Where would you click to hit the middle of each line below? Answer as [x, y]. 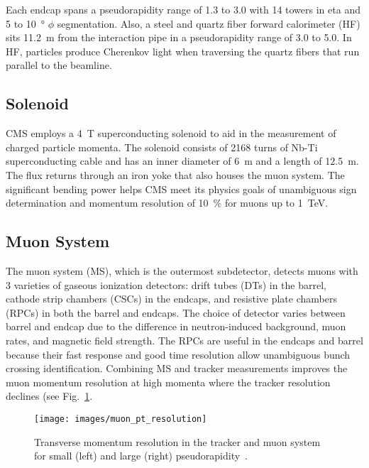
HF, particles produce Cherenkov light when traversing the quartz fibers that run [183, 51]
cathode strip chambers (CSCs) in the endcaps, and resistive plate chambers [171, 299]
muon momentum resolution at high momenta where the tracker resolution [168, 382]
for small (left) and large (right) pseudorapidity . [141, 456]
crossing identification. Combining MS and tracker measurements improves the [177, 368]
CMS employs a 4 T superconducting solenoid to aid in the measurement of [171, 133]
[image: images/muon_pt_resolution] [121, 419]
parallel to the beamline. [59, 65]
